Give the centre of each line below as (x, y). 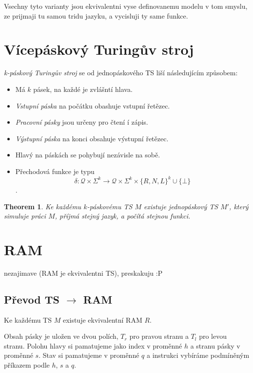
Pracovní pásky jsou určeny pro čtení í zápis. (82, 122)
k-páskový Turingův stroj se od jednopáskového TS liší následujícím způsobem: (121, 73)
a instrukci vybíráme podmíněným (198, 355)
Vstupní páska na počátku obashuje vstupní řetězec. (93, 105)
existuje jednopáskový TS (181, 206)
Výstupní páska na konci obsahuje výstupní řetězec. (92, 138)
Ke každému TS (28, 319)
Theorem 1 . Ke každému (43, 206)
